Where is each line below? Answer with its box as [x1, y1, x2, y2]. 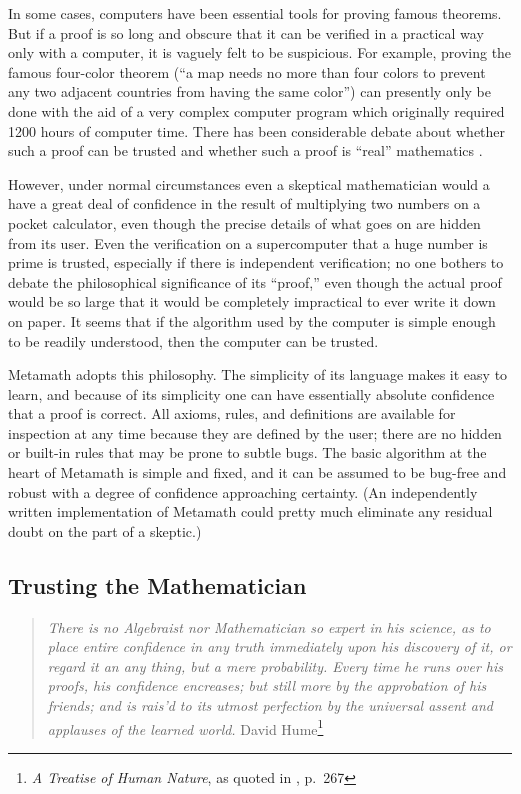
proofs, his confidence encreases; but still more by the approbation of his [47, 675, 487, 696]
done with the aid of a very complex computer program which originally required [8, 100, 505, 121]
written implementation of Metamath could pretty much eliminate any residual [8, 501, 493, 522]
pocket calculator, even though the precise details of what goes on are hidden [8, 212, 481, 233]
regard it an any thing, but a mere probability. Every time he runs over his [47, 655, 504, 676]
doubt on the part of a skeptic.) [8, 520, 202, 541]
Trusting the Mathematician [8, 569, 307, 600]
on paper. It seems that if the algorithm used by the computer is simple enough [8, 310, 496, 331]
